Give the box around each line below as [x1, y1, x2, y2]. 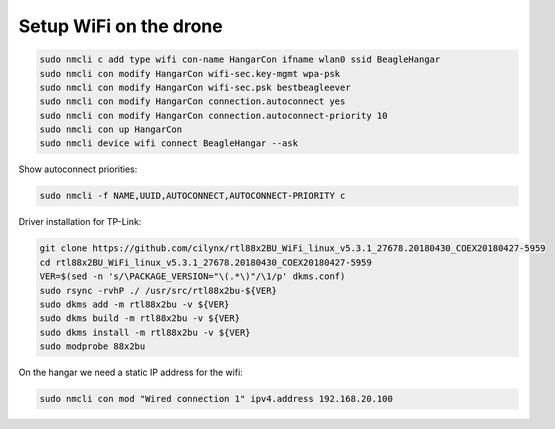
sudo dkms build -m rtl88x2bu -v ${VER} [39, 313, 240, 324]
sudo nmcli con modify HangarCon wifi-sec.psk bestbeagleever [39, 81, 351, 93]
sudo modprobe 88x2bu [39, 341, 146, 352]
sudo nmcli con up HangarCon [39, 124, 183, 135]
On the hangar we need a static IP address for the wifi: [18, 366, 244, 379]
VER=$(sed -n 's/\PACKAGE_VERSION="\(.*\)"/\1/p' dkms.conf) [39, 271, 346, 282]
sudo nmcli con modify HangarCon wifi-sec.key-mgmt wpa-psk [39, 68, 341, 79]
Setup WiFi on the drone [18, 15, 224, 37]
